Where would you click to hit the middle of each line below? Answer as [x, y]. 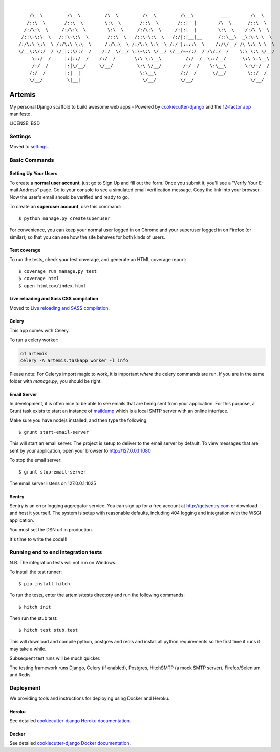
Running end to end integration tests [56, 552]
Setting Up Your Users [34, 174]
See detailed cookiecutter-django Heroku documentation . [70, 721]
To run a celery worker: [34, 340]
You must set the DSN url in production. [51, 529]
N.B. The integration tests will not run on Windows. [63, 563]
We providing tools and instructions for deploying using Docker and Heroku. [90, 698]
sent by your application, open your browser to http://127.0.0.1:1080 [80, 450]
